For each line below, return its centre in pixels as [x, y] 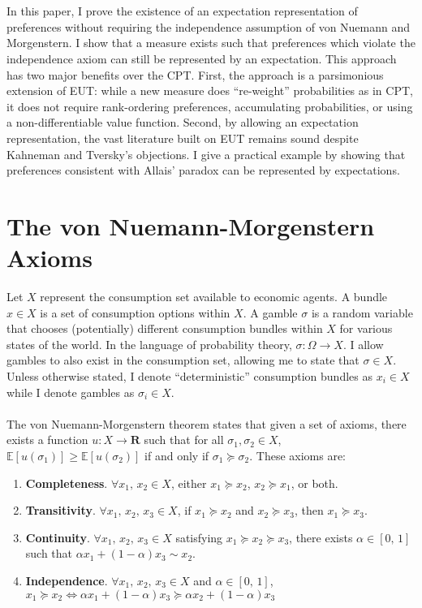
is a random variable [362, 312]
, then [309, 510]
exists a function [47, 440]
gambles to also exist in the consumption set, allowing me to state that [183, 360]
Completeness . [67, 483]
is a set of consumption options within [135, 312]
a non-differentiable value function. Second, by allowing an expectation [183, 122]
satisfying [199, 537]
